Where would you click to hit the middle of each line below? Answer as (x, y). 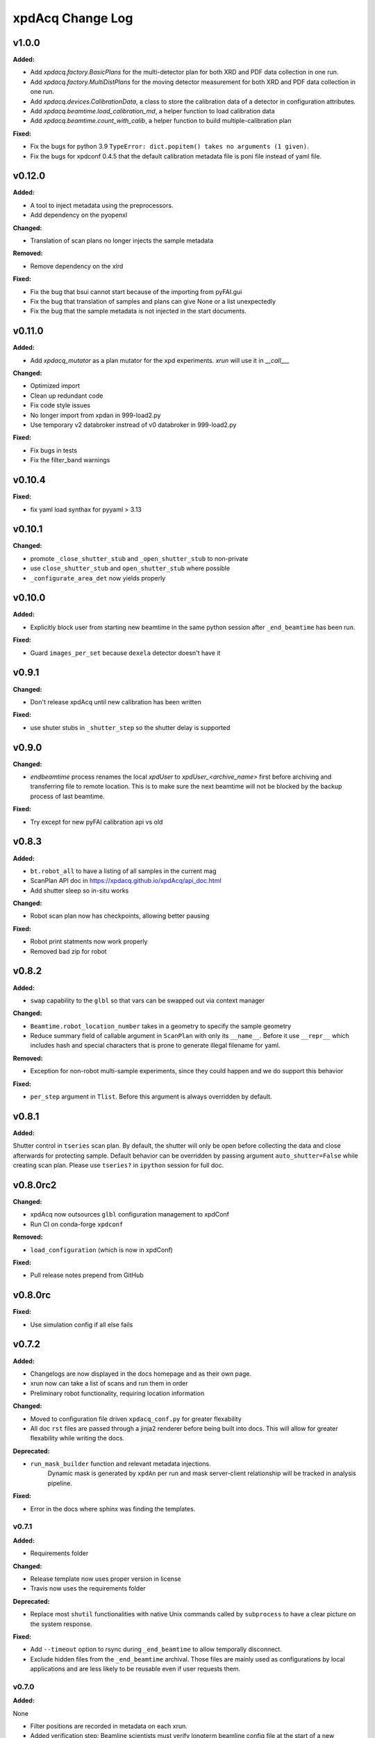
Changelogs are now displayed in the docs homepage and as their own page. (141, 1374)
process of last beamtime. (67, 796)
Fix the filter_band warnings (70, 460)
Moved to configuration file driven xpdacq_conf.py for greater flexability (136, 1419)
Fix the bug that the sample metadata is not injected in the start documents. (138, 311)
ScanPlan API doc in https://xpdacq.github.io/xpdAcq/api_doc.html (126, 881)
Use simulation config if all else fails (82, 1324)
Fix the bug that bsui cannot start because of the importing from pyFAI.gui (136, 291)
